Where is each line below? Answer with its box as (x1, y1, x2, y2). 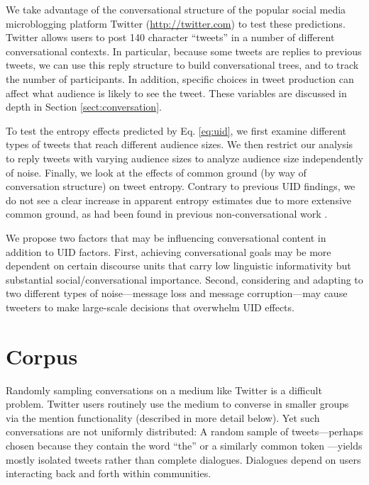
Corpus (6, 341, 78, 370)
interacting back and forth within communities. (6, 466, 211, 481)
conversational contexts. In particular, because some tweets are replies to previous (6, 43, 362, 58)
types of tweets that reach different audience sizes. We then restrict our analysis (6, 137, 353, 152)
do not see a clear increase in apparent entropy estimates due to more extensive (6, 192, 352, 207)
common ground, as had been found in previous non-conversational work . (6, 206, 328, 221)
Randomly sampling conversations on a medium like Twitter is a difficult (6, 382, 322, 397)
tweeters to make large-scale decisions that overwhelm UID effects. (6, 299, 294, 314)
